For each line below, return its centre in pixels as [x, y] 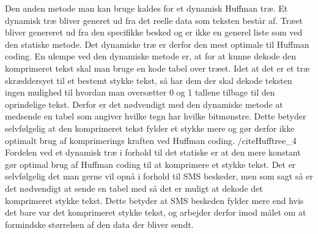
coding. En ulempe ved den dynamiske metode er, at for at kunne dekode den [150, 56]
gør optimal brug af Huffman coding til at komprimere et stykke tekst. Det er [150, 164]
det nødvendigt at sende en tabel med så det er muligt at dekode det [134, 188]
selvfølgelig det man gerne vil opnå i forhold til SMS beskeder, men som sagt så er [159, 176]
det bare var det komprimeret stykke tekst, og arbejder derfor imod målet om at [156, 212]
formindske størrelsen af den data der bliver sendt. [99, 224]
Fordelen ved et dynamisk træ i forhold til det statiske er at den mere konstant [153, 152]
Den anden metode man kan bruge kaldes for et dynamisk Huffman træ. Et [146, 8]
